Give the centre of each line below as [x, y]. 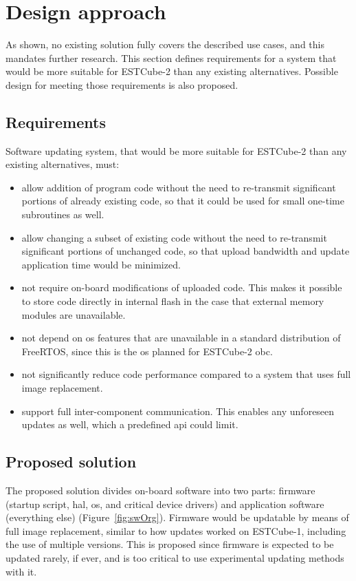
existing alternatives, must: [63, 164]
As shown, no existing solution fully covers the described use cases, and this [165, 44]
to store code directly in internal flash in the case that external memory [173, 301]
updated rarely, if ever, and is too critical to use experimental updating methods [175, 557]
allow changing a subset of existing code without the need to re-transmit [174, 237]
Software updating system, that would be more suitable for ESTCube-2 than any [176, 150]
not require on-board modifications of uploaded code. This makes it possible [182, 287]
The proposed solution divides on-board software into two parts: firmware [160, 490]
